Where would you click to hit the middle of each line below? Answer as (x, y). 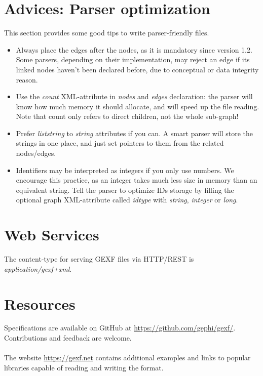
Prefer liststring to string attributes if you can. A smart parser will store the (135, 133)
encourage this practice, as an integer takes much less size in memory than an (137, 180)
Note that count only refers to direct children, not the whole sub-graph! (127, 116)
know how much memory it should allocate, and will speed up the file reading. (138, 106)
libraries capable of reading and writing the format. (84, 367)
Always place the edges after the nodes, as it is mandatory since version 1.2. (134, 49)
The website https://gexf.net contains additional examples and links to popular (127, 358)
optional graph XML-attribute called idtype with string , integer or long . (127, 200)
